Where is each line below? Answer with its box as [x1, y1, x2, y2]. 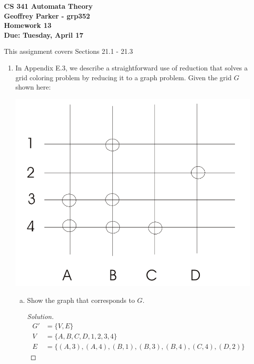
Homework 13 [4, 20, 52, 30]
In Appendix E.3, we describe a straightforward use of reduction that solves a [15, 62, 248, 72]
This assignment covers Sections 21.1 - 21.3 [4, 46, 133, 56]
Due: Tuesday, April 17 [4, 29, 84, 40]
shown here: [15, 82, 51, 92]
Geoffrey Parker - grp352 [4, 10, 90, 21]
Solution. [27, 311, 54, 321]
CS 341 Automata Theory [4, 1, 93, 11]
